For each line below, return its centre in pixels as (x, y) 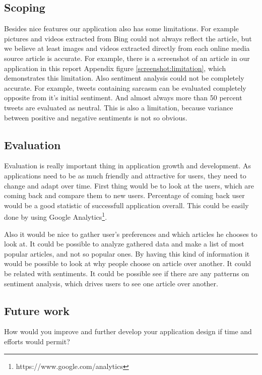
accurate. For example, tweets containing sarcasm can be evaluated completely (125, 87)
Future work (37, 310)
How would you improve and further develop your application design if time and (128, 331)
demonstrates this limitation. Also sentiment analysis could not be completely (124, 78)
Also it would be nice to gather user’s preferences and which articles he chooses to (131, 234)
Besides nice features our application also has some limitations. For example (121, 28)
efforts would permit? (37, 341)
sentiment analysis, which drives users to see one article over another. (111, 283)
